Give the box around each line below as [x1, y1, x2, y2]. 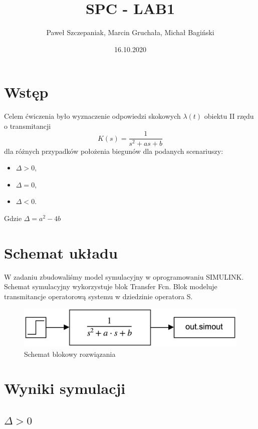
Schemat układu [4, 242, 118, 263]
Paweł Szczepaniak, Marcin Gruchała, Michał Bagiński [46, 27, 214, 38]
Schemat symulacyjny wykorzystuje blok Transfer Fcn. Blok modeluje [4, 281, 217, 292]
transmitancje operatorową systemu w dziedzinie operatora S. [4, 291, 193, 301]
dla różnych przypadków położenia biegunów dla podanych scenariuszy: [4, 145, 223, 156]
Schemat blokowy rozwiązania [24, 348, 116, 359]
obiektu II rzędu [204, 111, 254, 121]
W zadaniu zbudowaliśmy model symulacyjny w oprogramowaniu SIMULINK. [4, 271, 244, 282]
